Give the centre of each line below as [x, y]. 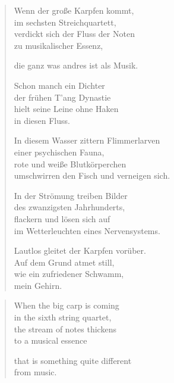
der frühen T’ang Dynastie [62, 97]
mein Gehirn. [38, 285]
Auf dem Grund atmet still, [64, 262]
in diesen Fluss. [42, 120]
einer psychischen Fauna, [59, 152]
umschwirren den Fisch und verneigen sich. [92, 175]
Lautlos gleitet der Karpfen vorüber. [80, 250]
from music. [35, 372]
